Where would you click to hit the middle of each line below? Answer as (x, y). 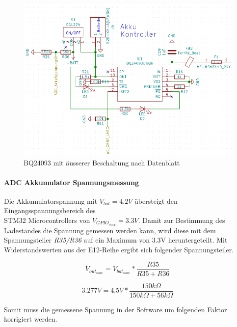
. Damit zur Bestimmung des (182, 220)
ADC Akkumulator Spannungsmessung (72, 182)
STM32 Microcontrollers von (47, 220)
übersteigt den (156, 201)
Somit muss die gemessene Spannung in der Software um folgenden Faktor (116, 309)
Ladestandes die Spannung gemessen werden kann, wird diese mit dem (110, 230)
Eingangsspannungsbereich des (50, 210)
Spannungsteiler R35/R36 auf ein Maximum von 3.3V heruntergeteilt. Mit (116, 240)
